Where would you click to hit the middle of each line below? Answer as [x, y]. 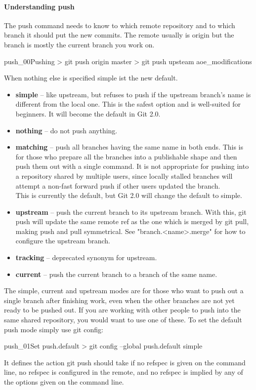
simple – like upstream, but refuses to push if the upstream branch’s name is [133, 94]
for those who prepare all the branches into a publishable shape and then [126, 156]
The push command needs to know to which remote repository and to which [120, 25]
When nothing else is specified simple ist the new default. [91, 78]
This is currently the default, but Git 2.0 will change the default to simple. [129, 195]
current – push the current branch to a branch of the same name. [116, 274]
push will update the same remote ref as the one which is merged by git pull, [132, 221]
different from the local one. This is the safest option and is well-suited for [128, 104]
